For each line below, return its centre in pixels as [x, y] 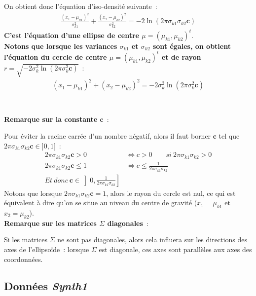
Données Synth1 [46, 285]
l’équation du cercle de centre [55, 56]
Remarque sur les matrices [50, 223]
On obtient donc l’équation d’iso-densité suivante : [81, 6]
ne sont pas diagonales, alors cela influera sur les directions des [152, 240]
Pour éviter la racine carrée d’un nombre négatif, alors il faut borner [108, 136]
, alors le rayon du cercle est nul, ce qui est [171, 193]
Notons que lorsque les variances [61, 46]
